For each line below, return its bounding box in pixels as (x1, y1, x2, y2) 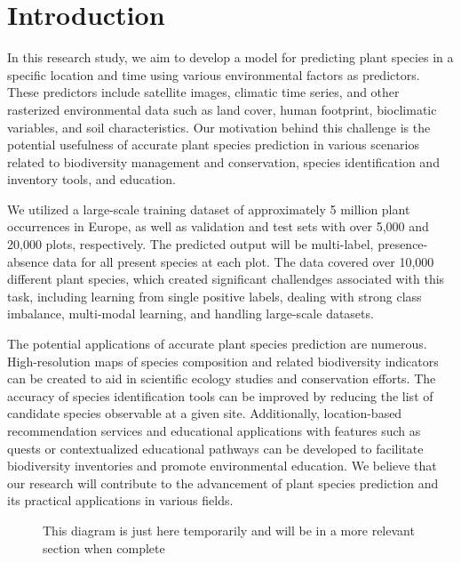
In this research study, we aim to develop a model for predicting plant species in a (7, 48, 454, 67)
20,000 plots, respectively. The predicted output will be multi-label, (7, 235, 374, 253)
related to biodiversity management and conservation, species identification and (7, 152, 440, 171)
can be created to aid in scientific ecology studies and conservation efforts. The (7, 369, 436, 388)
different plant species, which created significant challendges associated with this (7, 269, 445, 288)
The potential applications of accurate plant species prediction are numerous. (7, 334, 427, 353)
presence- (378, 235, 428, 253)
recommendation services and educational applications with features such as (7, 422, 421, 439)
